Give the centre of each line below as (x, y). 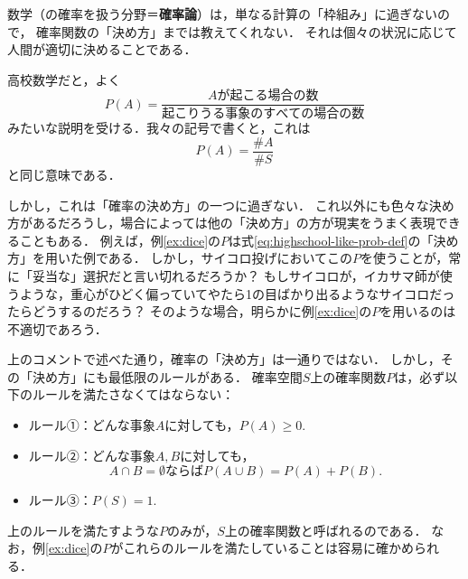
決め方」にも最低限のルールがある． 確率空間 (167, 376)
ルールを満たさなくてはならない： (133, 394)
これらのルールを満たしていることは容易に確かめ (268, 548)
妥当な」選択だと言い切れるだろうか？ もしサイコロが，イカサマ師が (236, 275)
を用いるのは (418, 311)
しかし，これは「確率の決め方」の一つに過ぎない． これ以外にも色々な (218, 205)
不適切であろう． (57, 328)
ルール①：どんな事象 (92, 425)
